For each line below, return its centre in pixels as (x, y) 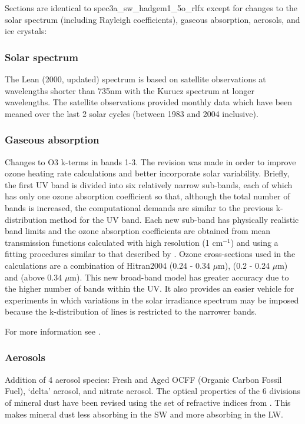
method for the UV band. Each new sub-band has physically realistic (174, 219)
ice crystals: (26, 31)
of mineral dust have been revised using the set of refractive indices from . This (148, 402)
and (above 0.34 (34, 277)
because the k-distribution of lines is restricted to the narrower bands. (131, 311)
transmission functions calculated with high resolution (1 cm (114, 242)
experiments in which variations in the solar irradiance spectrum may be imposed (152, 300)
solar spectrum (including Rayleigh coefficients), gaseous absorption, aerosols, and (152, 19)
